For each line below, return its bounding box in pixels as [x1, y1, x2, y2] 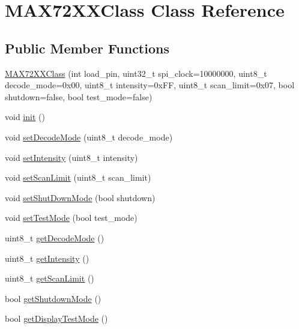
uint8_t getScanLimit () [5, 272, 94, 285]
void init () [5, 110, 45, 123]
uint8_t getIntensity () [5, 252, 89, 264]
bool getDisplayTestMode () [5, 312, 108, 325]
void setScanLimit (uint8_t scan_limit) [5, 171, 151, 184]
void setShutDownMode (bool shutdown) [5, 191, 156, 204]
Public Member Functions [5, 38, 169, 57]
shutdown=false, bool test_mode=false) [5, 90, 153, 103]
